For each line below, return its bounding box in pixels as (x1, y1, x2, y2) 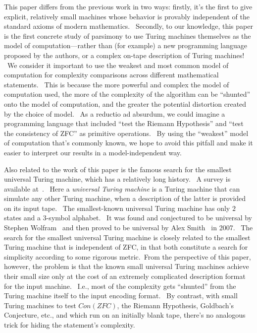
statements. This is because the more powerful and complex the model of (4, 79, 229, 89)
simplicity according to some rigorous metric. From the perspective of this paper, (4, 251, 251, 262)
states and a (4, 212, 41, 223)
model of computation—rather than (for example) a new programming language (4, 40, 248, 51)
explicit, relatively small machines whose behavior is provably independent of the (4, 11, 250, 21)
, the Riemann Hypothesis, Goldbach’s (117, 300, 234, 310)
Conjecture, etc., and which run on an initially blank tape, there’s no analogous (4, 310, 246, 320)
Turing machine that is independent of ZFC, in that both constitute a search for (4, 242, 248, 252)
